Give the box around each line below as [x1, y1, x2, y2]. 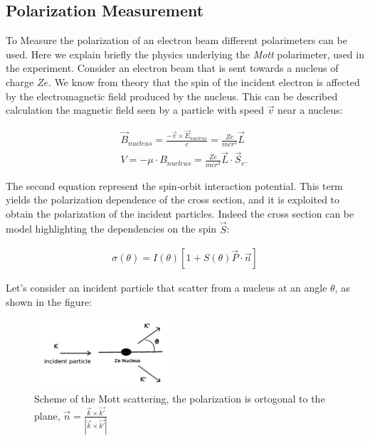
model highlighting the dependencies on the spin [6, 221, 217, 236]
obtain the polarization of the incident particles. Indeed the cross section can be [6, 206, 354, 220]
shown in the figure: [6, 294, 92, 309]
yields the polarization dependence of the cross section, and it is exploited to [6, 192, 340, 207]
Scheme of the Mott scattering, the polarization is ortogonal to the [34, 391, 325, 406]
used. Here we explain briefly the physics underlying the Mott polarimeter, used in [6, 46, 364, 61]
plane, [34, 408, 60, 423]
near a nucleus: [277, 102, 343, 117]
